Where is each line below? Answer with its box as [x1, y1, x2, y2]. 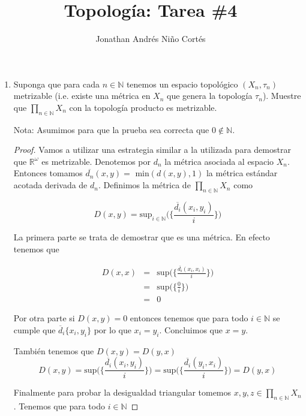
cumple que [13, 323, 56, 336]
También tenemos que [13, 344, 94, 357]
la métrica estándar [206, 167, 278, 179]
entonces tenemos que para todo [130, 312, 248, 324]
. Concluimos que [159, 323, 223, 336]
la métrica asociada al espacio [164, 155, 274, 167]
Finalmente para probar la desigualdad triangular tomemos [13, 386, 232, 399]
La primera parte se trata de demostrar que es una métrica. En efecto [13, 230, 270, 243]
